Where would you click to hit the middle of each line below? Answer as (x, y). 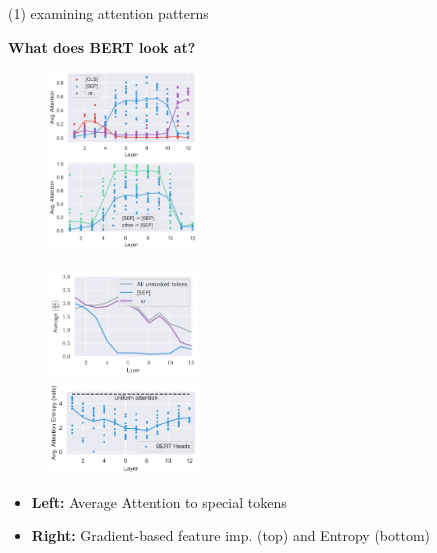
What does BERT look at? (102, 46)
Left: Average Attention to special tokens (159, 501)
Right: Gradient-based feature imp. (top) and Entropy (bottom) (231, 535)
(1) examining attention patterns (108, 13)
